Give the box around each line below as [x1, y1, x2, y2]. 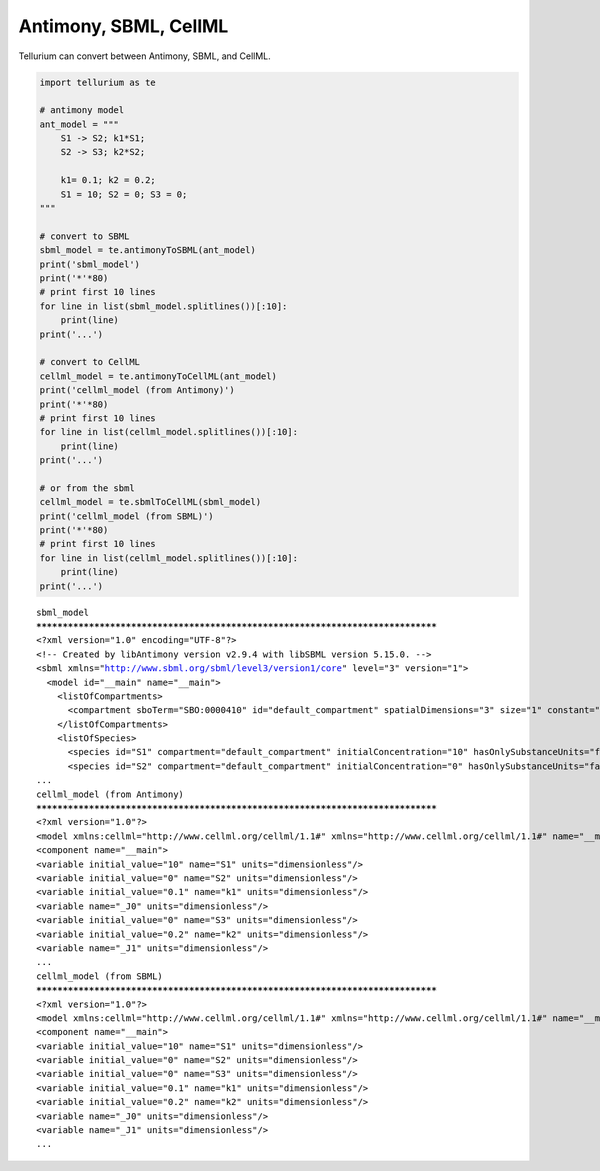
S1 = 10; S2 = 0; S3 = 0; [60, 188, 188, 200]
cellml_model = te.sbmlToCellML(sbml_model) [39, 496, 262, 508]
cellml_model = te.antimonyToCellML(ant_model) [39, 370, 277, 382]
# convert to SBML [39, 230, 130, 242]
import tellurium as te [39, 76, 157, 88]
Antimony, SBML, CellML [18, 15, 229, 37]
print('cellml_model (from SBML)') [39, 510, 214, 522]
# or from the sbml [39, 482, 135, 494]
